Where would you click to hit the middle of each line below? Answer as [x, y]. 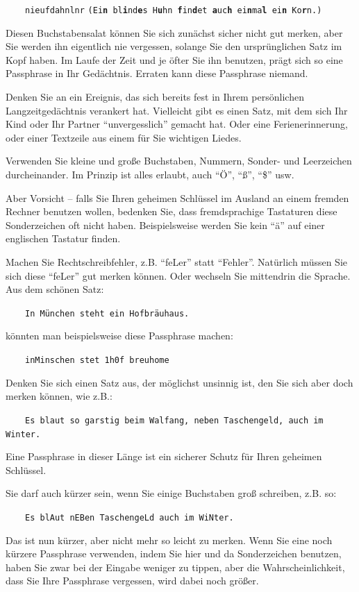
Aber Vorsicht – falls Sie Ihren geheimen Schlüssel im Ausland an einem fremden [177, 197]
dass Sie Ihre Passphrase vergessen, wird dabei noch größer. [132, 581]
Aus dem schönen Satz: [55, 289]
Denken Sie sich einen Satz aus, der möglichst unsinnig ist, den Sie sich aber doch [179, 382]
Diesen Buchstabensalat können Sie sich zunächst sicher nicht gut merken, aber [174, 32]
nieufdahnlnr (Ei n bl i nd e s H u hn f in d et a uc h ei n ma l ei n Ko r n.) [174, 10]
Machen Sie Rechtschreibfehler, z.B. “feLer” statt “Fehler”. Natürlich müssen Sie [177, 261]
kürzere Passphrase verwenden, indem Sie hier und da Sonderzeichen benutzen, [174, 553]
